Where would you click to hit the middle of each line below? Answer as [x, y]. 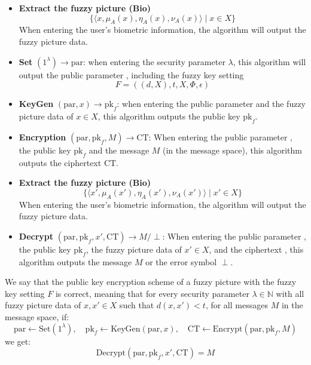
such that [137, 305]
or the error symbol [181, 261]
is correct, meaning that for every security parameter [152, 293]
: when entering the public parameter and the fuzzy [211, 104]
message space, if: [37, 316]
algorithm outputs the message [75, 261]
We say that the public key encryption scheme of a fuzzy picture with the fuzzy [151, 282]
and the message [119, 150]
